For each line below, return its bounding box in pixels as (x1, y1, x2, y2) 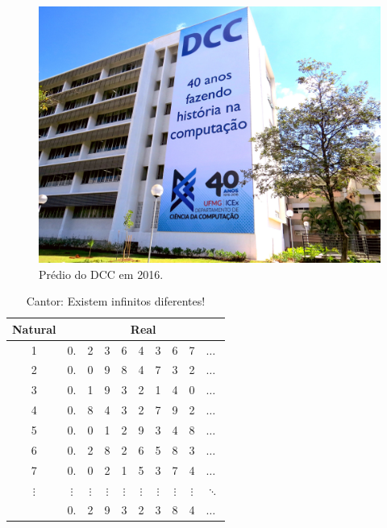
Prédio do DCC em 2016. (39, 265, 164, 282)
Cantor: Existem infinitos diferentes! (26, 293, 206, 310)
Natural (12, 320, 56, 337)
